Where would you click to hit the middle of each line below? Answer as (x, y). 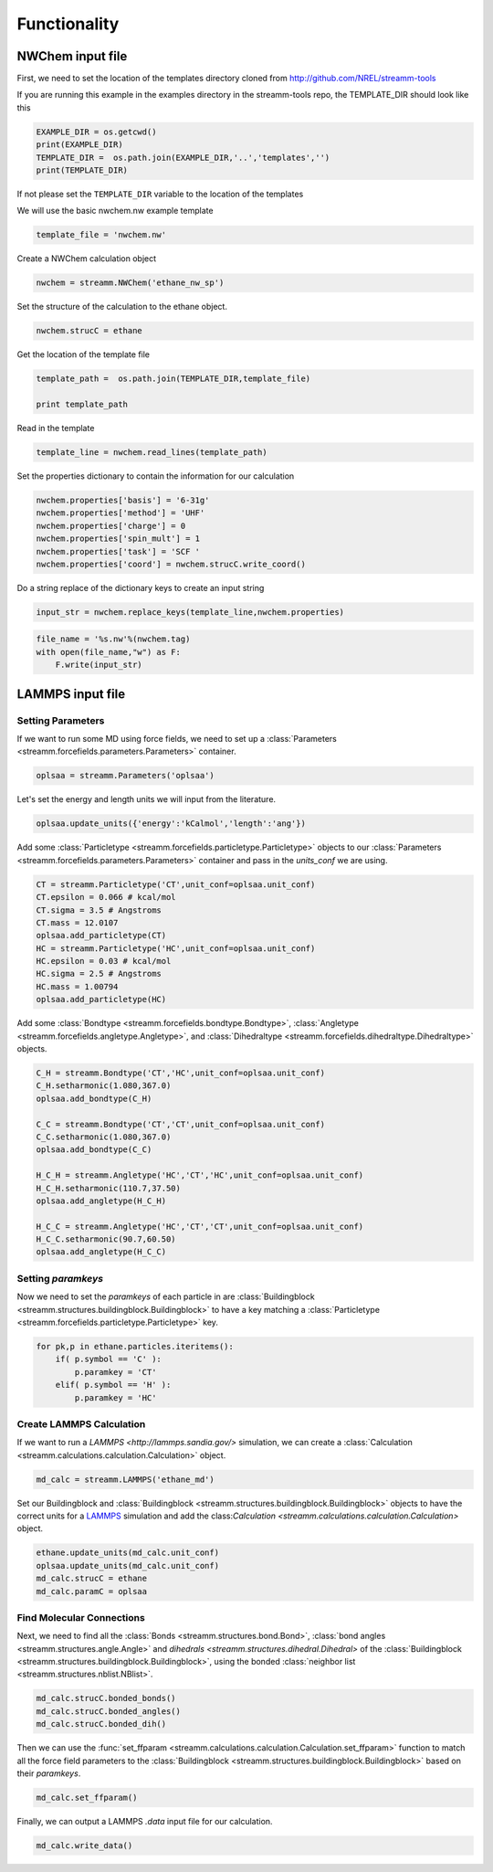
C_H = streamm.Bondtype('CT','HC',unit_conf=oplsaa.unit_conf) (181, 1073)
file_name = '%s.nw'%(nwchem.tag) (113, 639)
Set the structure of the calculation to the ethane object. (122, 307)
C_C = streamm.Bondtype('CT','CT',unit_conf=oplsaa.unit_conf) (181, 1124)
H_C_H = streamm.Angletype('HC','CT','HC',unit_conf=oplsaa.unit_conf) (200, 1175)
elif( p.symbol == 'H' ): (113, 1385)
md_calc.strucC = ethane (92, 1579)
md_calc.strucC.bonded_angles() (109, 1711)
